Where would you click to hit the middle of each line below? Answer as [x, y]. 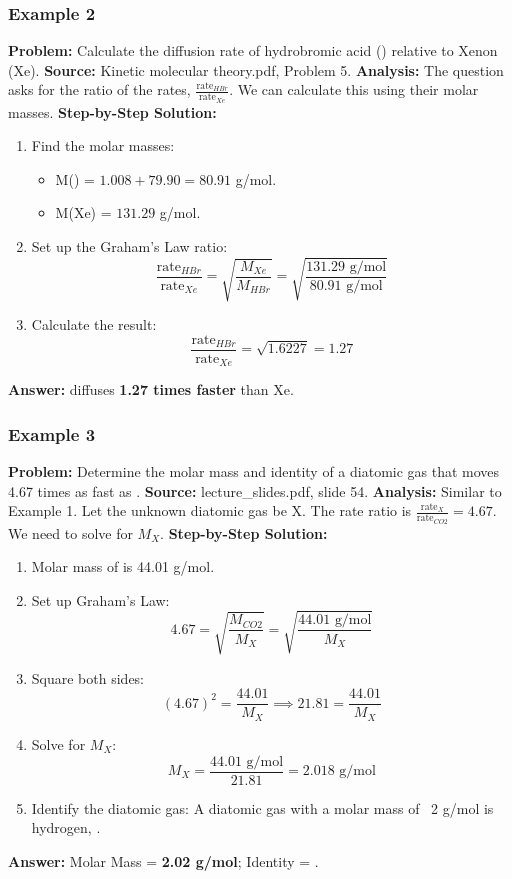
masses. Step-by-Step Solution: [112, 111]
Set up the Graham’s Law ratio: [129, 246]
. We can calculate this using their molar [354, 89]
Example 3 [52, 433]
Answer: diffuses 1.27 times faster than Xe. [151, 389]
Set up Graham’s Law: [100, 599]
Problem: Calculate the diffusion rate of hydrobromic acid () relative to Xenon [253, 50]
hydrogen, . [66, 827]
